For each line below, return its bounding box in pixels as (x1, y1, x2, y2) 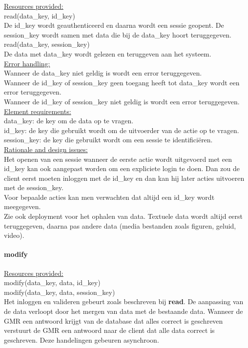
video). (4, 230, 24, 240)
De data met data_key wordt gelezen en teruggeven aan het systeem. (4, 48, 211, 58)
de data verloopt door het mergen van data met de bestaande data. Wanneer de (4, 306, 243, 316)
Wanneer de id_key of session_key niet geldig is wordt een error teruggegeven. (4, 96, 240, 106)
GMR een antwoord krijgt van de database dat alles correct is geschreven (4, 315, 223, 326)
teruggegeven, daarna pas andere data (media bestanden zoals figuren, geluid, (4, 220, 236, 231)
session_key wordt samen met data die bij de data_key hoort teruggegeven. (4, 29, 231, 39)
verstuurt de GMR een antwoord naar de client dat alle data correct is (4, 325, 215, 335)
